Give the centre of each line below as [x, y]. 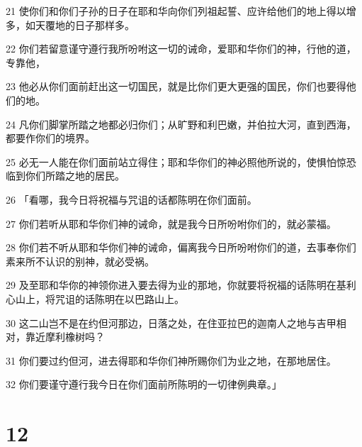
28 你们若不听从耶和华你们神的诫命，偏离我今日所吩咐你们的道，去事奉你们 [181, 247]
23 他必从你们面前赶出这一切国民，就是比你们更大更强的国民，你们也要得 [176, 86]
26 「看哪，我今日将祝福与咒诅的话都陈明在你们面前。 [131, 199]
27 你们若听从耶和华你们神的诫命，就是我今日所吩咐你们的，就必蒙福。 [171, 223]
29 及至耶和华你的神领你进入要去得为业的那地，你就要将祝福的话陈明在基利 [181, 285]
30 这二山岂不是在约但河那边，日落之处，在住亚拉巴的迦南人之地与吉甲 [171, 322]
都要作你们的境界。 [50, 138]
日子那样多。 [104, 24]
